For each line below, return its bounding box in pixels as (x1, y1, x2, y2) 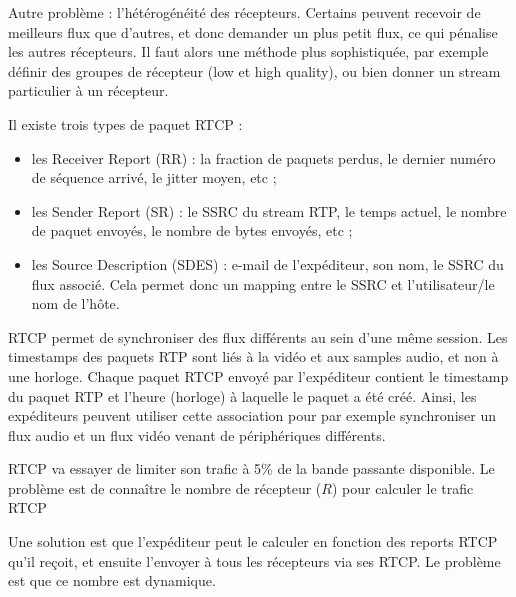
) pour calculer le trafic (331, 477, 474, 498)
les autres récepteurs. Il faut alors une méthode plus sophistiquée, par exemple (8, 41, 489, 62)
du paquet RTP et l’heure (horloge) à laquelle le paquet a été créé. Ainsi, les (8, 385, 477, 406)
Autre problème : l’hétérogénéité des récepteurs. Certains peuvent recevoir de (8, 2, 481, 22)
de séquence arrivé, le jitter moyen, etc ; (31, 167, 277, 188)
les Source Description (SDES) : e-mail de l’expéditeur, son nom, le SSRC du (31, 253, 504, 274)
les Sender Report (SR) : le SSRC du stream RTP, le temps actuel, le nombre (31, 200, 507, 221)
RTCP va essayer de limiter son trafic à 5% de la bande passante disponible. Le (8, 458, 495, 479)
